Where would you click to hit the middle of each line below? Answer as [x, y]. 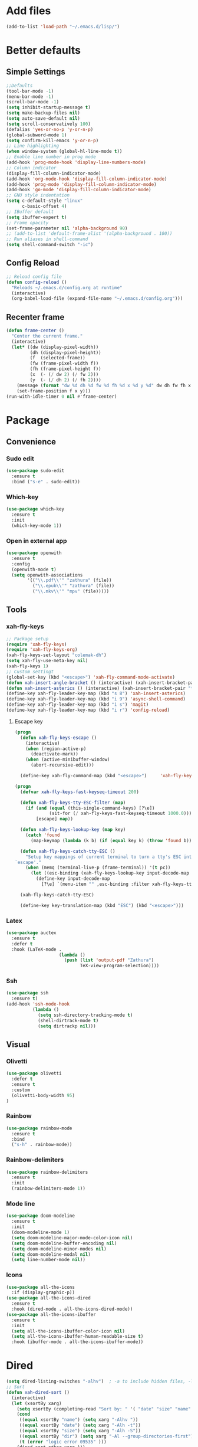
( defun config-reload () [37, 282]
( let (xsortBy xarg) [37, 1403]
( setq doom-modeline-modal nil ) [51, 1254]
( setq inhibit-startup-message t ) [49, 107]
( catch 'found [43, 835]
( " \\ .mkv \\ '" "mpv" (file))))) [71, 591]
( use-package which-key [35, 509]
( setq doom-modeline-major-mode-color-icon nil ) [72, 1238]
